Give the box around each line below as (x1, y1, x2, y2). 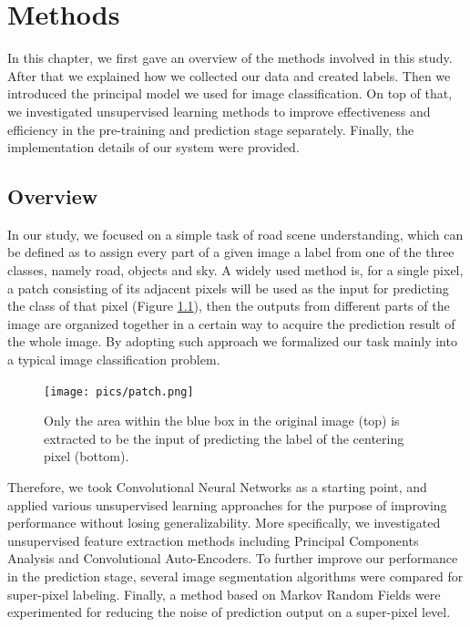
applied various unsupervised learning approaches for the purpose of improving (7, 495, 447, 514)
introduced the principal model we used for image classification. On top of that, (7, 84, 453, 103)
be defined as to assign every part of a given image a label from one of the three (7, 242, 455, 262)
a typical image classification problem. (7, 350, 220, 369)
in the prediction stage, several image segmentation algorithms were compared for (7, 567, 464, 586)
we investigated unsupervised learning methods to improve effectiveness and (7, 101, 431, 120)
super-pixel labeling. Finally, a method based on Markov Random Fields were (7, 584, 441, 603)
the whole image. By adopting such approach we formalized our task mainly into (7, 332, 457, 351)
